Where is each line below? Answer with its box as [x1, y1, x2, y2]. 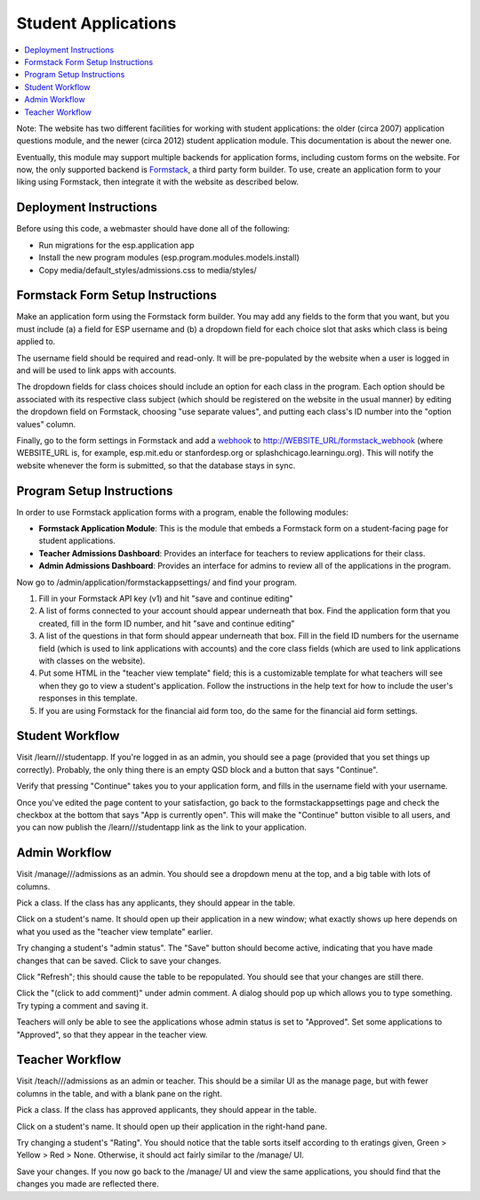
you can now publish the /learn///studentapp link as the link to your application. [16, 822, 307, 832]
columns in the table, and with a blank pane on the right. [16, 1088, 222, 1099]
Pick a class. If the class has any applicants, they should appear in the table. [16, 897, 296, 908]
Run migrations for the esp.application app [38, 239, 195, 250]
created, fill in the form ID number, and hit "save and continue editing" [38, 618, 295, 628]
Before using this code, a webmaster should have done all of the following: [16, 223, 291, 234]
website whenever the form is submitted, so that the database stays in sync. [16, 459, 296, 471]
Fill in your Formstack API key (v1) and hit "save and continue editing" [38, 593, 293, 604]
